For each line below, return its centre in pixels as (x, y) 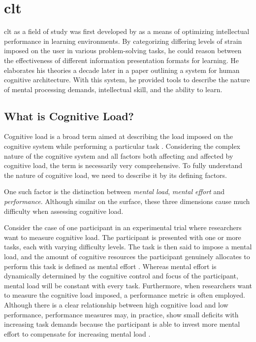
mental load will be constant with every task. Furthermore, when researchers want (128, 285)
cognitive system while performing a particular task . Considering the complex (122, 146)
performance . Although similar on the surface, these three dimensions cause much (127, 201)
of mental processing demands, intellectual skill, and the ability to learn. (113, 89)
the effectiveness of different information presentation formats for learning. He (121, 60)
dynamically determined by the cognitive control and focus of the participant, (121, 276)
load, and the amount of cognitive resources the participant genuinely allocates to (127, 256)
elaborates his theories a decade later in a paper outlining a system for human (122, 70)
